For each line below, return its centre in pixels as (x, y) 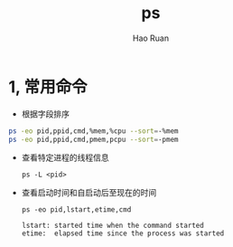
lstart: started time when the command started (112, 226)
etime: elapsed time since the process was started (123, 233)
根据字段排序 (45, 114)
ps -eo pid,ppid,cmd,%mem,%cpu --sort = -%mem (93, 131)
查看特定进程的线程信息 (65, 157)
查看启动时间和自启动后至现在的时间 (89, 193)
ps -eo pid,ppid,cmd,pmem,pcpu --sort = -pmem (93, 139)
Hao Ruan (151, 38)
